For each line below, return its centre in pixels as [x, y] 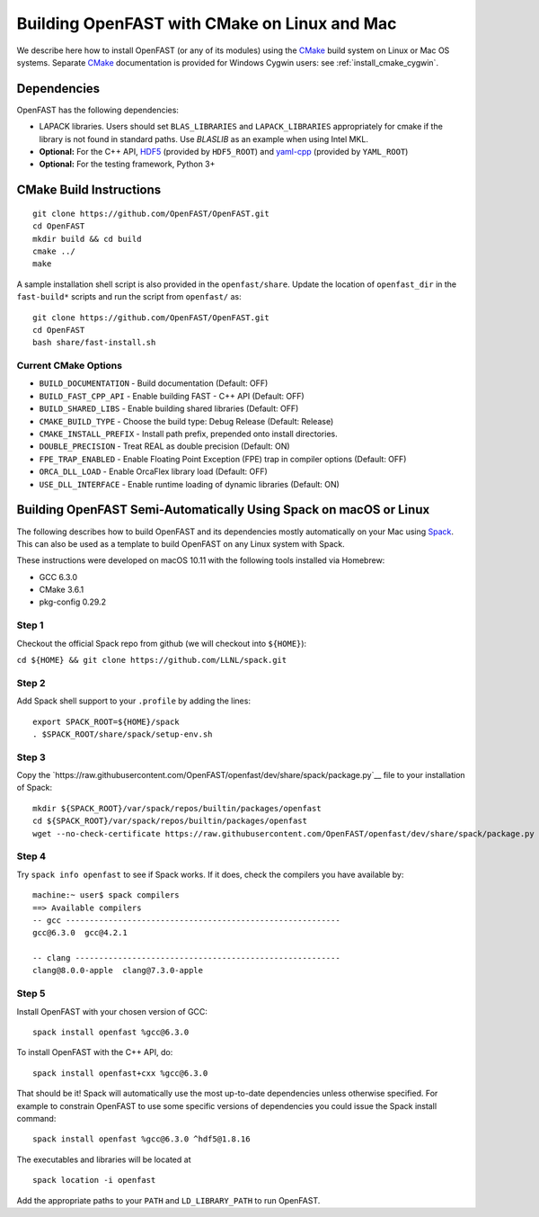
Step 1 [30, 625]
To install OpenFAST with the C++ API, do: [95, 1052]
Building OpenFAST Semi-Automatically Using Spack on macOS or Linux [223, 510]
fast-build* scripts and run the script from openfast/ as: [129, 297]
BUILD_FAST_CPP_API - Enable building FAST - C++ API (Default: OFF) [172, 396]
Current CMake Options [70, 366]
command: [36, 1118]
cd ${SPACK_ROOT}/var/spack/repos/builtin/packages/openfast [170, 821]
